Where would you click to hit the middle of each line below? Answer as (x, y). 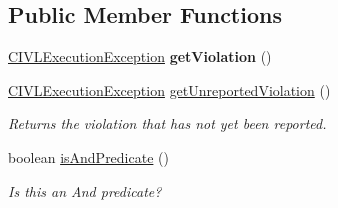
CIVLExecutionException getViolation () (140, 56)
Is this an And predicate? (85, 190)
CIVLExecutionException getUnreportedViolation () (169, 89)
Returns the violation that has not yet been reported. (167, 123)
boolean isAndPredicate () (88, 156)
